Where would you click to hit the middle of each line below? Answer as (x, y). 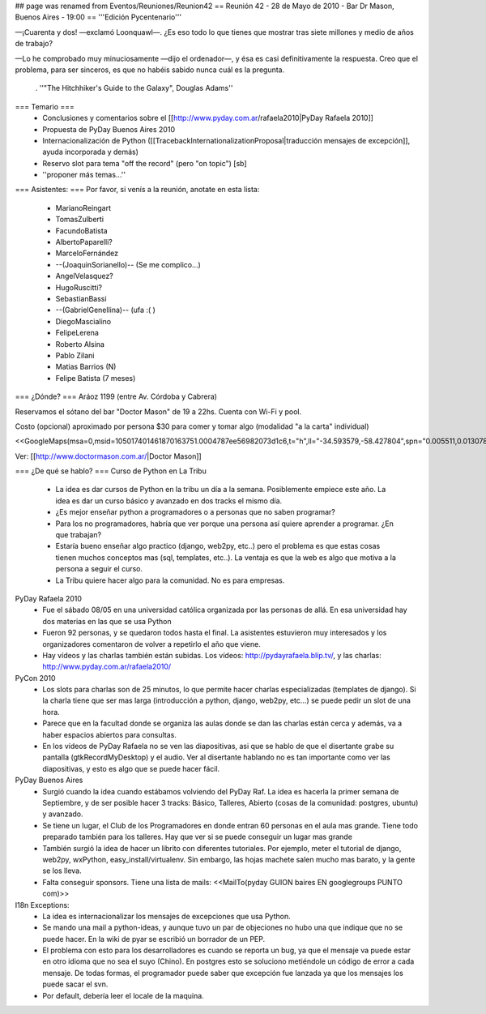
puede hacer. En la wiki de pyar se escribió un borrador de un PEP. (154, 939)
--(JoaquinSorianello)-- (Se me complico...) (128, 264)
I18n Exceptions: (42, 905)
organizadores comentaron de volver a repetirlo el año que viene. (151, 644)
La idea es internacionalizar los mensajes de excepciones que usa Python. (166, 916)
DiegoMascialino (83, 321)
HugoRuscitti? (79, 287)
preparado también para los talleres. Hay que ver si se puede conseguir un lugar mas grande (197, 837)
